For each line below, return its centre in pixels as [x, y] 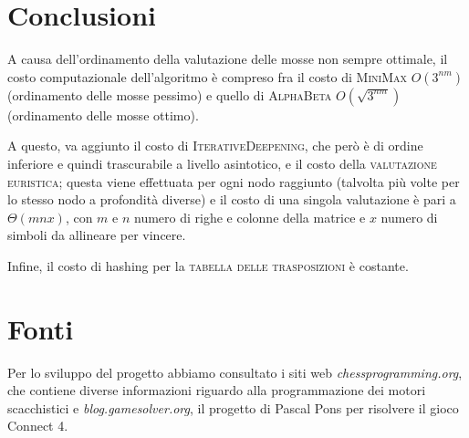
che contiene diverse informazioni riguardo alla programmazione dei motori [217, 390]
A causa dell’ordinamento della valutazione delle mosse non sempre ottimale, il [228, 59]
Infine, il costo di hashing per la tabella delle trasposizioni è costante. [208, 265]
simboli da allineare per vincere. [97, 235]
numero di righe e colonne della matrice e [250, 217]
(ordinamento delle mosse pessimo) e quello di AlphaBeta [170, 94]
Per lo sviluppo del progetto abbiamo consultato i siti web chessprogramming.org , [235, 372]
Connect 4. [38, 426]
